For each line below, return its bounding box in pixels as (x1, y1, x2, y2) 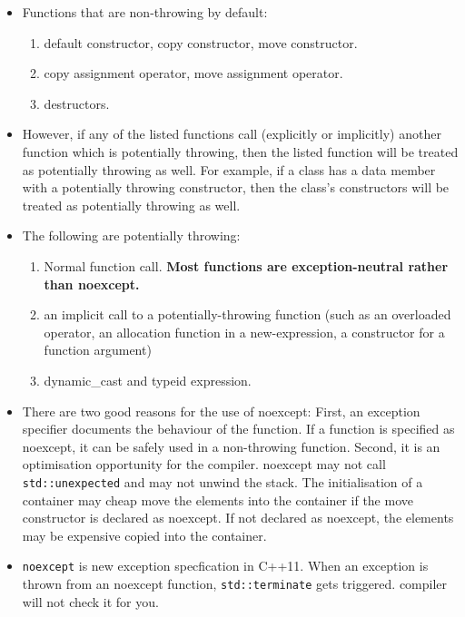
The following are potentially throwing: (22, 226, 241, 245)
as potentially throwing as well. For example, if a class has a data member (22, 160, 436, 179)
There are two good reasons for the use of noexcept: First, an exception (22, 401, 420, 420)
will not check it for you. (22, 592, 159, 611)
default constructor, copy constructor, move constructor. (44, 33, 358, 52)
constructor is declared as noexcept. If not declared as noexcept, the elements (22, 508, 454, 527)
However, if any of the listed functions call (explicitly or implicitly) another (22, 124, 441, 143)
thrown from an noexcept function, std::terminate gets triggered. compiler (22, 573, 448, 593)
